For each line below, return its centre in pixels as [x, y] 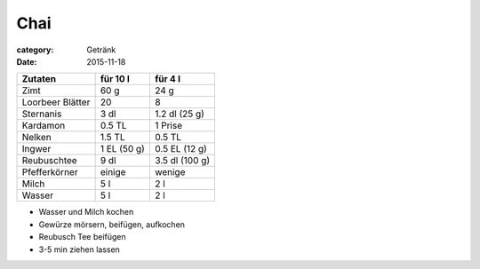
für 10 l [115, 79]
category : [35, 50]
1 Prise [168, 126]
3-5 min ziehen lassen [79, 249]
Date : [27, 61]
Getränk [101, 50]
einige [113, 172]
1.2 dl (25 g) [179, 114]
